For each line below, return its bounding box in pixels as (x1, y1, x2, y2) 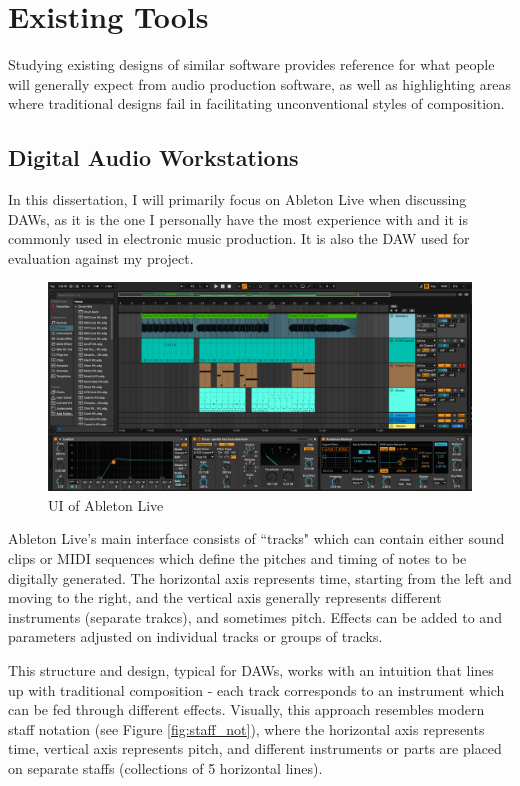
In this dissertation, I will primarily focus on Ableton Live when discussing (8, 189, 467, 210)
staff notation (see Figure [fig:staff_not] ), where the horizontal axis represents (8, 718, 485, 739)
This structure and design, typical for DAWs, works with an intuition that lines (8, 659, 494, 680)
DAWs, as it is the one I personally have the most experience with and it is (8, 208, 468, 229)
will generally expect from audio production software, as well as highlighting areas (8, 73, 511, 94)
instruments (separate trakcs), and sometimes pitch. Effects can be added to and (8, 606, 502, 627)
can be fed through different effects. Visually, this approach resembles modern (8, 699, 485, 720)
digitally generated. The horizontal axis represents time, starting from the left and (8, 567, 512, 588)
